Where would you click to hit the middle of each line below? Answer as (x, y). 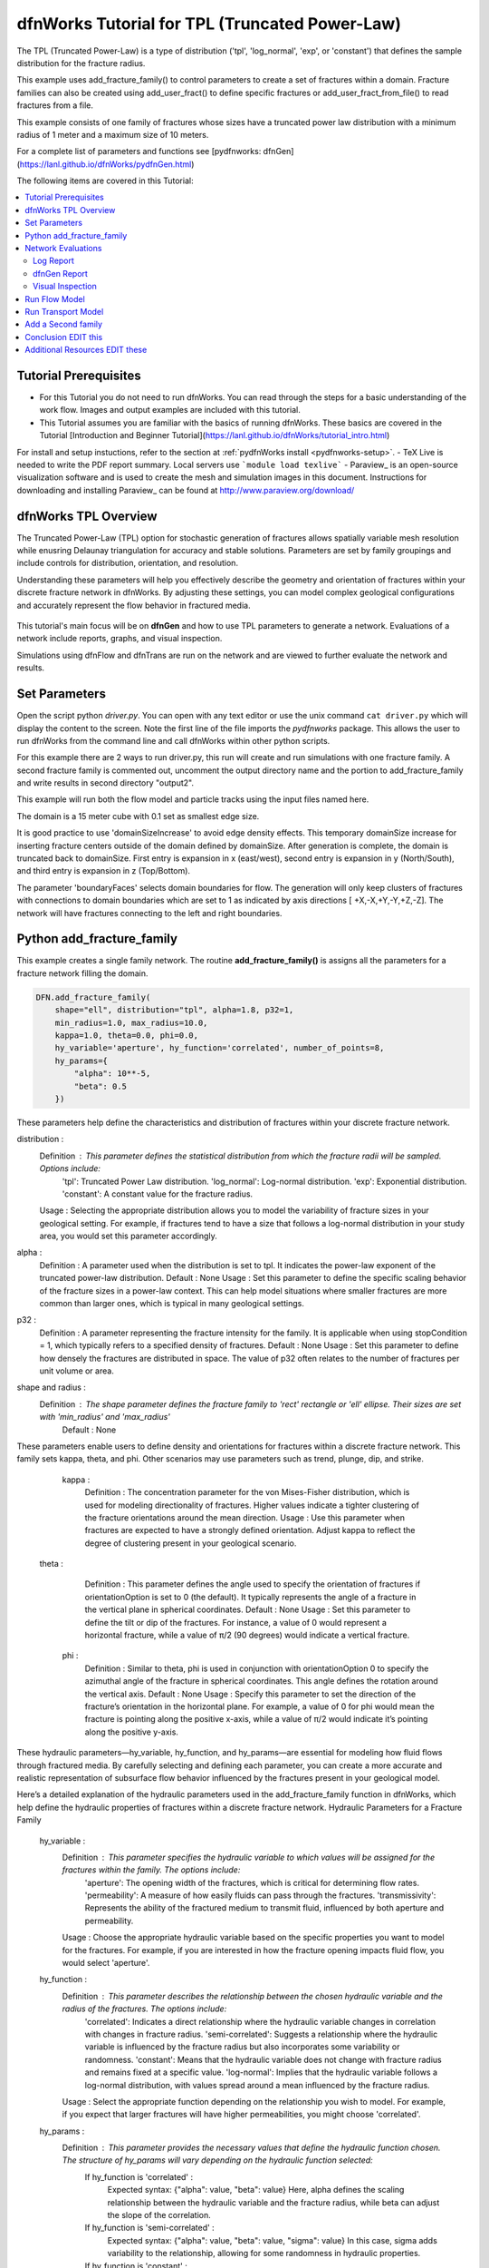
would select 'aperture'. (106, 1963)
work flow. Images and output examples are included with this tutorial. (170, 410)
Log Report (53, 261)
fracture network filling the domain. (82, 973)
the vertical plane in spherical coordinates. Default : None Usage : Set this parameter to (248, 1609)
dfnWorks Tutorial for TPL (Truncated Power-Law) (209, 24)
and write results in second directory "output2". (105, 783)
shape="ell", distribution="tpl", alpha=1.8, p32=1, (174, 1010)
